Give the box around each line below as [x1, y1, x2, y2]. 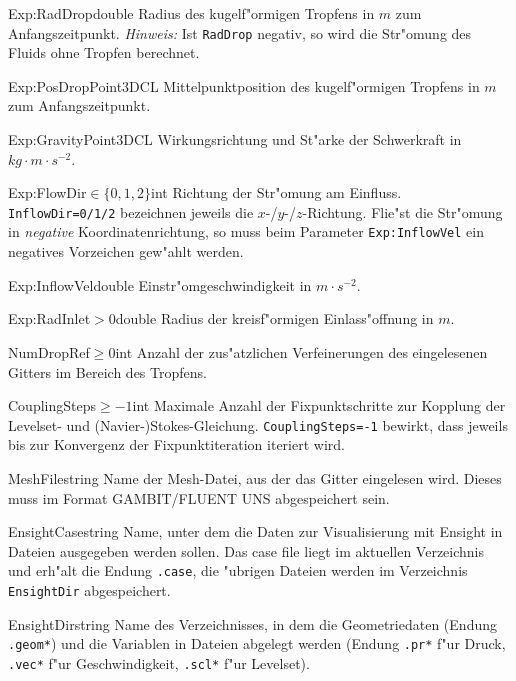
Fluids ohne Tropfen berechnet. [8, 42, 200, 63]
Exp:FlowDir [8, 182, 87, 203]
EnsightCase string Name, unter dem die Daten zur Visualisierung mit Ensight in [8, 521, 503, 542]
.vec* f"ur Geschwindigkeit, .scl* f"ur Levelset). [8, 652, 310, 673]
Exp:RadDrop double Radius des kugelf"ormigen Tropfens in [8, 3, 375, 23]
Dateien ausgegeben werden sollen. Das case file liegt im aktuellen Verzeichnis [8, 540, 485, 561]
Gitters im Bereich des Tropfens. [8, 361, 207, 382]
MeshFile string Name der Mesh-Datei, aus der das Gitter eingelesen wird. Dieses [8, 467, 502, 488]
